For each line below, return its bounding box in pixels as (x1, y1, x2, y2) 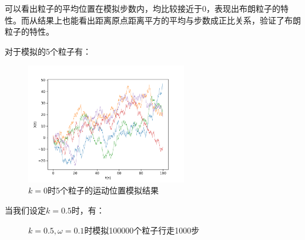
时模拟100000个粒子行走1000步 (84, 224, 200, 236)
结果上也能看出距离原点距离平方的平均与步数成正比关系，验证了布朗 (37, 14, 301, 26)
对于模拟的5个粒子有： (5, 45, 91, 57)
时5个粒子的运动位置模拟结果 (47, 184, 159, 196)
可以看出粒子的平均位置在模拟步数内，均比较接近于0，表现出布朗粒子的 (5, 2, 280, 14)
